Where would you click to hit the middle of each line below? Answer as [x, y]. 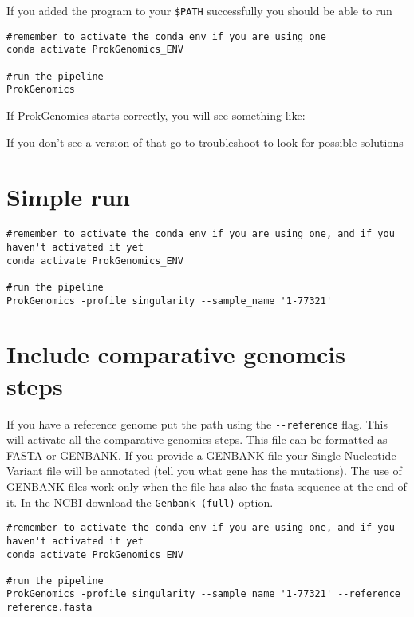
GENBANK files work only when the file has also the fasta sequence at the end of [207, 486]
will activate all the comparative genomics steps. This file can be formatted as [197, 439]
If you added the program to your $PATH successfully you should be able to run [199, 10]
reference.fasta [49, 608]
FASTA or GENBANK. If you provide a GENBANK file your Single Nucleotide [201, 455]
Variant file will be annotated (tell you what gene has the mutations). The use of [204, 471]
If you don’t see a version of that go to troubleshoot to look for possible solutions [205, 142]
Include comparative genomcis [176, 354]
